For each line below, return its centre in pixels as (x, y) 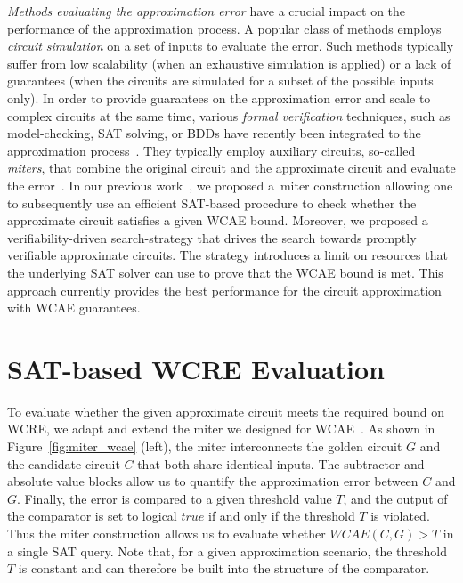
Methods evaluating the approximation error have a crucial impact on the (207, 11)
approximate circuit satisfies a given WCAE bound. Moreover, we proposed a (218, 220)
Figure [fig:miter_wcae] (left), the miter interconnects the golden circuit (205, 446)
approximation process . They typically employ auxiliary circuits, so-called (211, 150)
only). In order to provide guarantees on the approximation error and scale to (219, 97)
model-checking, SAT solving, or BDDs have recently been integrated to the (214, 133)
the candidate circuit (64, 463)
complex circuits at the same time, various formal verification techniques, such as (229, 115)
